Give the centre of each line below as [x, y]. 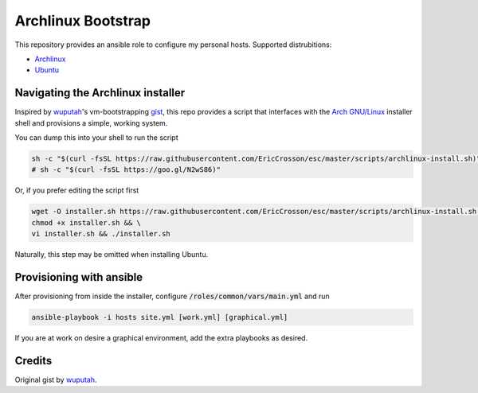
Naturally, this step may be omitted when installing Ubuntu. [112, 255]
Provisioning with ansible [79, 277]
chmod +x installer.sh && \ [86, 222]
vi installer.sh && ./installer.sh [101, 234]
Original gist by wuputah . [56, 379]
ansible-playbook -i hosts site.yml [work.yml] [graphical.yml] [160, 317]
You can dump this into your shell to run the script [96, 138]
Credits [33, 361]
